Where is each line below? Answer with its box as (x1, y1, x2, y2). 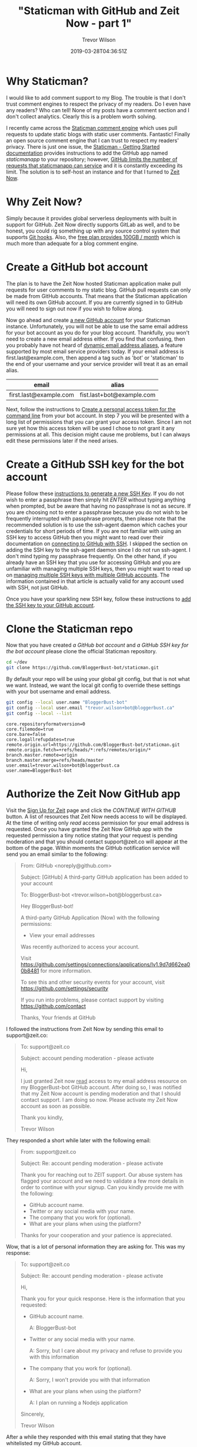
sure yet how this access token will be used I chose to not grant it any (6, 424, 175, 431)
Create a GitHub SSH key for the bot (6, 457, 184, 471)
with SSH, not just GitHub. (6, 584, 69, 591)
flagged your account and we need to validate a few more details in (20, 1177, 184, 1184)
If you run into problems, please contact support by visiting (20, 996, 164, 1003)
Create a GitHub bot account (6, 260, 148, 274)
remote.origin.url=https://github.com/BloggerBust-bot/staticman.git (6, 742, 181, 748)
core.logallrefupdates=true (6, 736, 75, 742)
